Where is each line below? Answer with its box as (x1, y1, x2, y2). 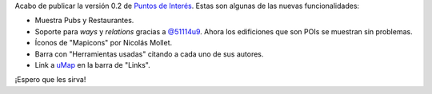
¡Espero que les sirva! (14, 75, 86, 84)
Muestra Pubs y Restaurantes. (34, 16, 134, 25)
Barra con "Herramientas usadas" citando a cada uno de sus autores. (34, 49, 264, 59)
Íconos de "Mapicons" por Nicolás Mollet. (34, 38, 173, 48)
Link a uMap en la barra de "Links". (34, 60, 151, 69)
